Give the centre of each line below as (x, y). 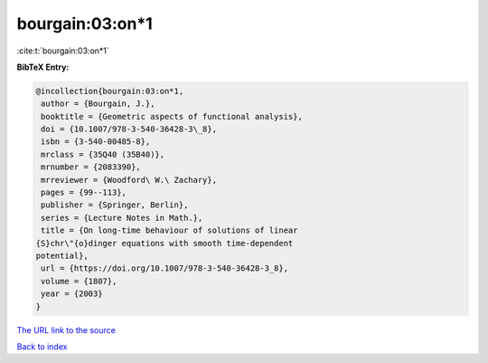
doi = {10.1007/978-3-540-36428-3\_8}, (129, 129)
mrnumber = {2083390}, (91, 167)
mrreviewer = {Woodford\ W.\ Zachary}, (129, 180)
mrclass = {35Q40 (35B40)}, (103, 154)
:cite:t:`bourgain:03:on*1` (63, 51)
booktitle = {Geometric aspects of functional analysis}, (172, 116)
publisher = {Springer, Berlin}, (115, 205)
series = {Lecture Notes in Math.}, (122, 218)
